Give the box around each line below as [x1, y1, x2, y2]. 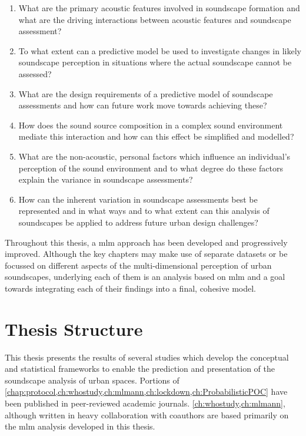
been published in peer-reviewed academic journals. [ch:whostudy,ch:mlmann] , [5, 397, 285, 409]
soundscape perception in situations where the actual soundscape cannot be [18, 56, 292, 68]
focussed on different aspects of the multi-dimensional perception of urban [5, 259, 272, 271]
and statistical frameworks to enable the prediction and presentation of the [5, 362, 275, 375]
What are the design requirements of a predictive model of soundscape [18, 87, 273, 100]
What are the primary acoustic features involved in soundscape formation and [18, 2, 300, 14]
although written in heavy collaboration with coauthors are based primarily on [5, 408, 289, 421]
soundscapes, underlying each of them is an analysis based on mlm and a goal [5, 270, 285, 283]
